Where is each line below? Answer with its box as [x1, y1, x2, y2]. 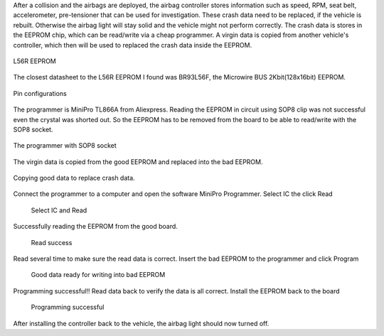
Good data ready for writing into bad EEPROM [31, 271, 166, 279]
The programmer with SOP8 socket [13, 141, 117, 150]
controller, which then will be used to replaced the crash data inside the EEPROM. [13, 40, 252, 49]
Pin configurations [13, 89, 67, 97]
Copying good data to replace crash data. [13, 174, 135, 183]
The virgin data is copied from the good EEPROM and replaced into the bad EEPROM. [13, 157, 263, 166]
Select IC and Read [31, 206, 87, 215]
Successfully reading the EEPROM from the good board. [13, 222, 178, 231]
